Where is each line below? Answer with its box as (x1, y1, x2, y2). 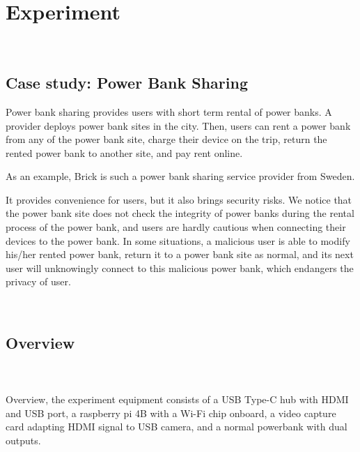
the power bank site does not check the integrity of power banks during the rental (6, 206, 354, 220)
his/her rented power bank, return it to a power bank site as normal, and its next (6, 247, 354, 262)
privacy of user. (6, 274, 71, 289)
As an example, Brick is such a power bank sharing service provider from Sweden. (6, 169, 355, 183)
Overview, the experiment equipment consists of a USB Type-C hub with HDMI (6, 392, 349, 407)
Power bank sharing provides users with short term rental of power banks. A (6, 104, 332, 119)
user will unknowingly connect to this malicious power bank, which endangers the (6, 260, 354, 275)
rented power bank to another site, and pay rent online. (6, 145, 243, 160)
